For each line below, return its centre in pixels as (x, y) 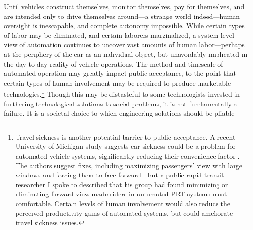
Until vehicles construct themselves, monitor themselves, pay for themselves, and (124, 6)
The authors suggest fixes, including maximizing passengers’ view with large (129, 165)
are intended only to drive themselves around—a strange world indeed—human (122, 16)
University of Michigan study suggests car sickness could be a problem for (126, 146)
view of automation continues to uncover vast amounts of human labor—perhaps (124, 44)
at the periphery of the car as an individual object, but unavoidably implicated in (126, 54)
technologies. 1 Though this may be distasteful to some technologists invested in (122, 93)
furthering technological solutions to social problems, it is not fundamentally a (121, 103)
